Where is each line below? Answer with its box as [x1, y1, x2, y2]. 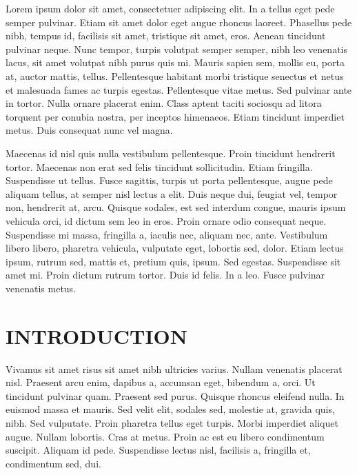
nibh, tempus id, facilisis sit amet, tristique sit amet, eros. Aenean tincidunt [6, 28, 326, 43]
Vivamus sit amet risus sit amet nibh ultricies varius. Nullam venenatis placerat [6, 361, 343, 376]
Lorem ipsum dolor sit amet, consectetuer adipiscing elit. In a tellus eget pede [6, 1, 335, 15]
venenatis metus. [6, 281, 76, 295]
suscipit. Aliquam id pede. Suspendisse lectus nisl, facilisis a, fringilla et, [6, 443, 311, 457]
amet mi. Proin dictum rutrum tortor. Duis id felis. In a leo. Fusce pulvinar [6, 267, 325, 282]
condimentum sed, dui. [6, 456, 101, 470]
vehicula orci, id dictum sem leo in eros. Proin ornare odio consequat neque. [6, 213, 327, 228]
